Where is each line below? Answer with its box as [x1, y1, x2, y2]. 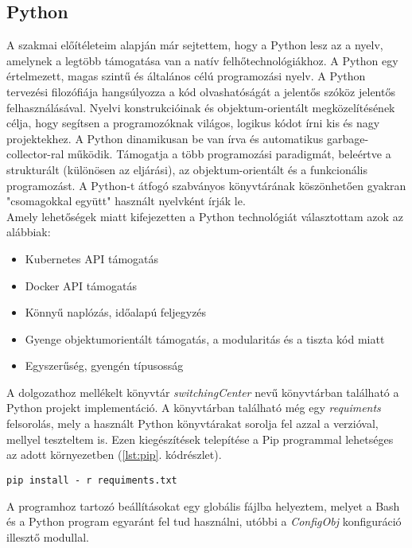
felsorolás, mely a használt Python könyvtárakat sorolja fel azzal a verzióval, [6, 415, 379, 432]
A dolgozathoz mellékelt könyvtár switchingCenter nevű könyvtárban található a [6, 383, 399, 400]
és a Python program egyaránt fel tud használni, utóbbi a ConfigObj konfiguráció [6, 513, 402, 530]
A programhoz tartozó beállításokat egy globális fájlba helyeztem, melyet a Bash [6, 497, 400, 514]
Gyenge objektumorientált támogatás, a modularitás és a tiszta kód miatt [25, 330, 385, 347]
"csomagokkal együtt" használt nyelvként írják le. [6, 192, 246, 209]
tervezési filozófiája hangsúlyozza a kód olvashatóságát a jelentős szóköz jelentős [6, 83, 395, 99]
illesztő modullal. [6, 528, 89, 545]
